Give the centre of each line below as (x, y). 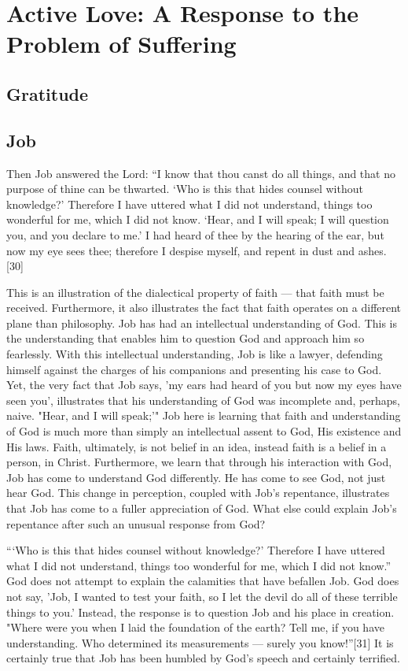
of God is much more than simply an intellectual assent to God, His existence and (204, 431)
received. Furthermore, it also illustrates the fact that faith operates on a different (204, 308)
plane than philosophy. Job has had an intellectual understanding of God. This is (202, 323)
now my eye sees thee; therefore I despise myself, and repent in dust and (181, 250)
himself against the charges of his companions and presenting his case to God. (194, 369)
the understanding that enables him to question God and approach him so (186, 338)
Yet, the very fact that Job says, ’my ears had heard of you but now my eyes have (204, 385)
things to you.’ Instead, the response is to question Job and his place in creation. (200, 612)
